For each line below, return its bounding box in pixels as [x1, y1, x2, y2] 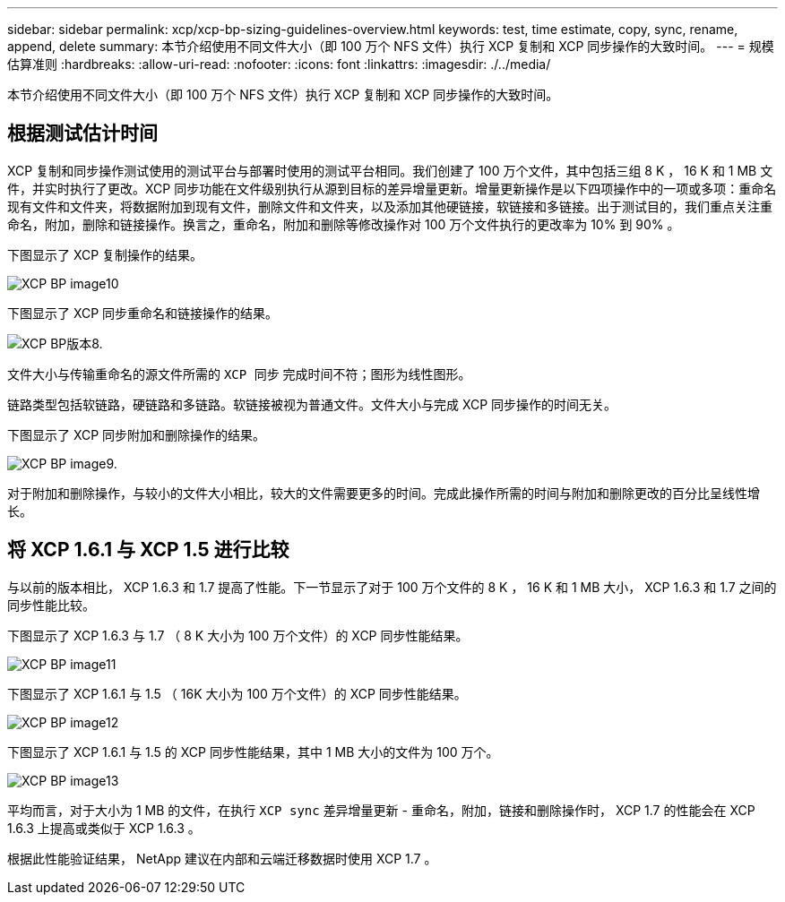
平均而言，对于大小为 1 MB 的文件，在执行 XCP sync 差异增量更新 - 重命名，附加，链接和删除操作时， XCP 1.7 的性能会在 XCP [7, 802, 755, 818]
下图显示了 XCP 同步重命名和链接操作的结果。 [7, 305, 279, 321]
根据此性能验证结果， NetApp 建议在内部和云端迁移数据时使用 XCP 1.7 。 [7, 850, 437, 866]
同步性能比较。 [7, 597, 95, 613]
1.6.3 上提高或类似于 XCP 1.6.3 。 [7, 820, 201, 836]
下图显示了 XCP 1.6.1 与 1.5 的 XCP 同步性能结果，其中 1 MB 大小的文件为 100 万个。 [7, 743, 499, 760]
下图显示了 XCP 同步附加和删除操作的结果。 [7, 426, 266, 442]
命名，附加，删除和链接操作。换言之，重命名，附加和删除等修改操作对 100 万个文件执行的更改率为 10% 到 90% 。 [7, 216, 680, 232]
